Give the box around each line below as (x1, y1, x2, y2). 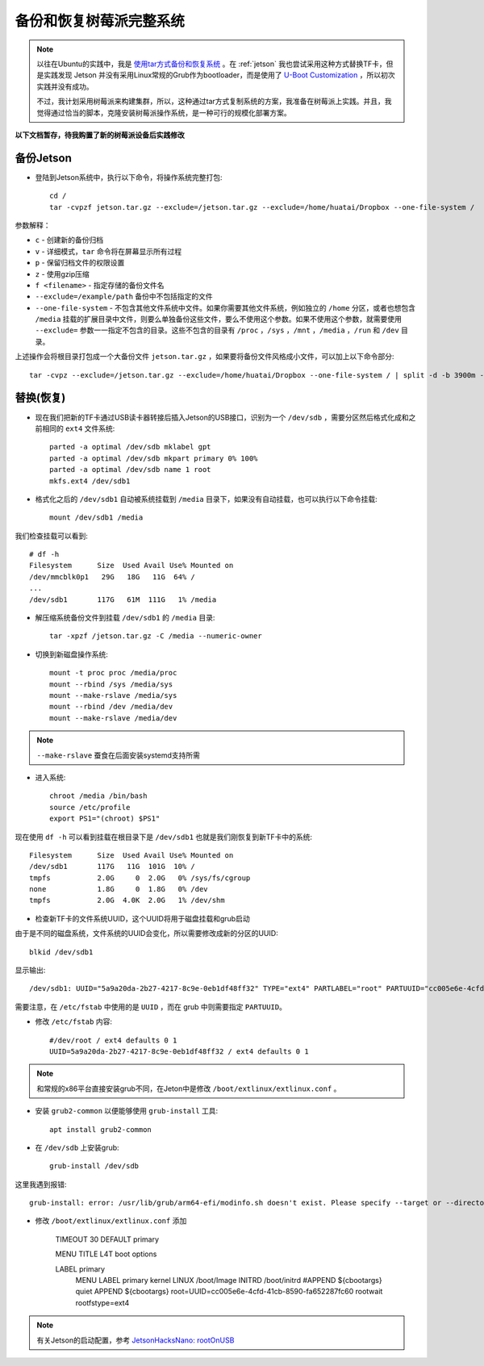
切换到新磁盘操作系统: (35, 650, 109, 659)
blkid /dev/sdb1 (29, 947, 94, 956)
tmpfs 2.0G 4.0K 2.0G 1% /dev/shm (29, 896, 225, 905)
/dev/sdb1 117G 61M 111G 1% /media (29, 595, 217, 604)
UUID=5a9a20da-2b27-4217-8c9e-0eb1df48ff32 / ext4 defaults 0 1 (49, 1046, 310, 1056)
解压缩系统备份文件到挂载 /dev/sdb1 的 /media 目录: (35, 613, 215, 623)
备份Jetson (15, 151, 73, 165)
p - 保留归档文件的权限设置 (35, 258, 125, 268)
